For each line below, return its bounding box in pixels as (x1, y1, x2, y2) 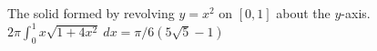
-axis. (341, 4, 371, 22)
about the (276, 4, 331, 22)
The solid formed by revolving (7, 4, 175, 22)
